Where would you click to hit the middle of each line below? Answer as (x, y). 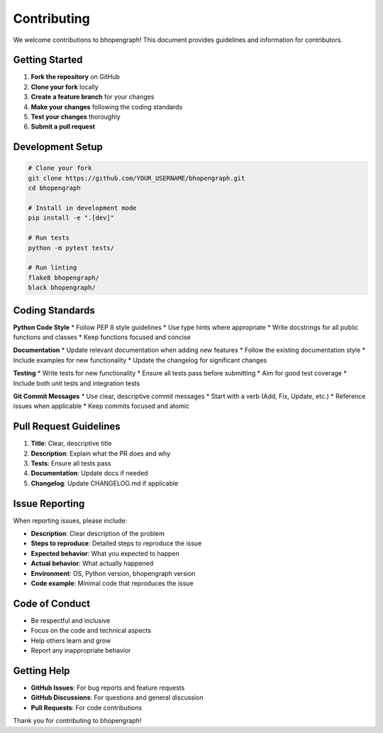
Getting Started (48, 60)
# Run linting (52, 268)
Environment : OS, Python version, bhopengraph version (113, 573)
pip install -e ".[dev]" (71, 218)
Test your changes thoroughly (76, 117)
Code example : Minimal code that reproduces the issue (112, 584)
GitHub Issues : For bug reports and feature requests (108, 688)
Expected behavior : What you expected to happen (105, 553)
